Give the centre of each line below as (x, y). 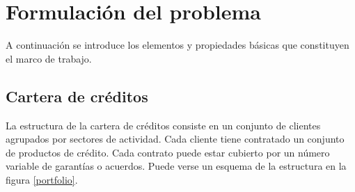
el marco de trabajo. (49, 58)
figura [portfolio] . (42, 179)
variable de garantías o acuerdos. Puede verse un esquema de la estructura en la (176, 166)
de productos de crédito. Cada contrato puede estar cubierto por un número (168, 152)
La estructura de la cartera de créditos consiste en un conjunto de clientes (163, 125)
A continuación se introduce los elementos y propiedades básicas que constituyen (177, 45)
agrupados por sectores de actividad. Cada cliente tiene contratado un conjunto (175, 139)
